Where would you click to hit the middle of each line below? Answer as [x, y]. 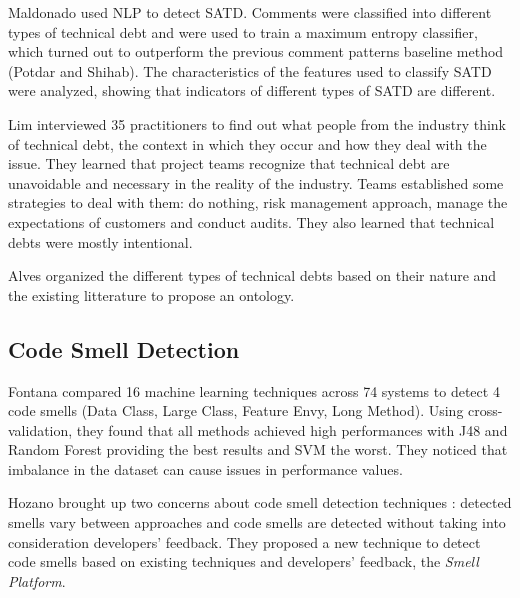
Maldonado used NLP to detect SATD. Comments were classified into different [250, 12]
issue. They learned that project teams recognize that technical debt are [229, 163]
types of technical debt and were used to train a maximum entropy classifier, [243, 31]
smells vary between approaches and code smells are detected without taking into [257, 522]
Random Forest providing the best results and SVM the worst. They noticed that [258, 449]
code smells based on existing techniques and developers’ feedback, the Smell [243, 561]
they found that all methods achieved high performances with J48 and [292, 429]
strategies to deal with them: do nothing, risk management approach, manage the [258, 202]
